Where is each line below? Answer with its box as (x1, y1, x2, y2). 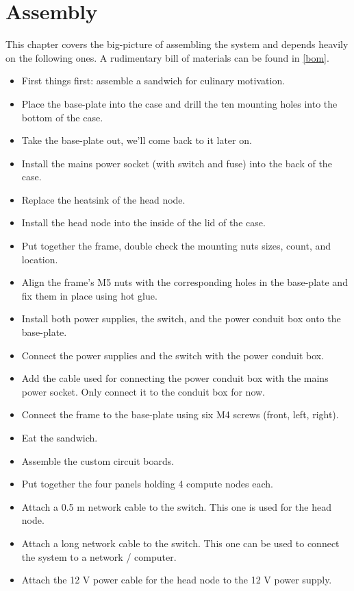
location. (21, 252, 58, 266)
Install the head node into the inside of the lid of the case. (21, 215, 266, 230)
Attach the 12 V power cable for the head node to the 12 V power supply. (21, 572, 332, 587)
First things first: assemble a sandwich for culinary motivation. (21, 73, 286, 88)
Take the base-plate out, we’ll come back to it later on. (21, 133, 252, 147)
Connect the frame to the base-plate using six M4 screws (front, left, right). (21, 407, 339, 422)
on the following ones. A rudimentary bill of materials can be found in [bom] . (5, 50, 329, 64)
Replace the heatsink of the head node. (21, 192, 186, 206)
